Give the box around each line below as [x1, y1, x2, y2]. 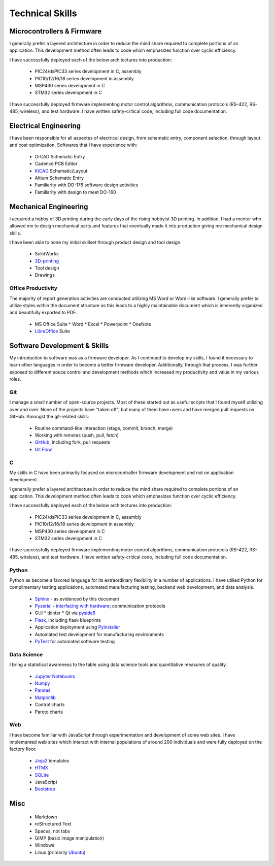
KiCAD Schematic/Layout [35, 168, 88, 174]
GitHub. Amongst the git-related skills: [9, 414, 89, 420]
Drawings [35, 272, 55, 278]
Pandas [35, 687, 51, 693]
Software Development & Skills [9, 341, 109, 350]
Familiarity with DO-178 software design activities [35, 182, 139, 188]
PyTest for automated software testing [35, 639, 115, 645]
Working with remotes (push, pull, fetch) [35, 432, 119, 438]
